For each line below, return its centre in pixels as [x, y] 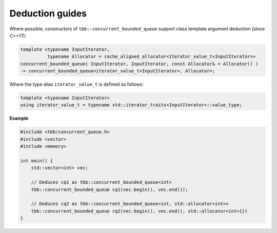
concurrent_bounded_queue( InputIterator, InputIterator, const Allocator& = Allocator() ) [139, 64]
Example [19, 119]
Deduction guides [48, 13]
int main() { [37, 161]
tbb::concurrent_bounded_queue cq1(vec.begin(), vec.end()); [110, 189]
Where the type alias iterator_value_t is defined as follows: [76, 84]
